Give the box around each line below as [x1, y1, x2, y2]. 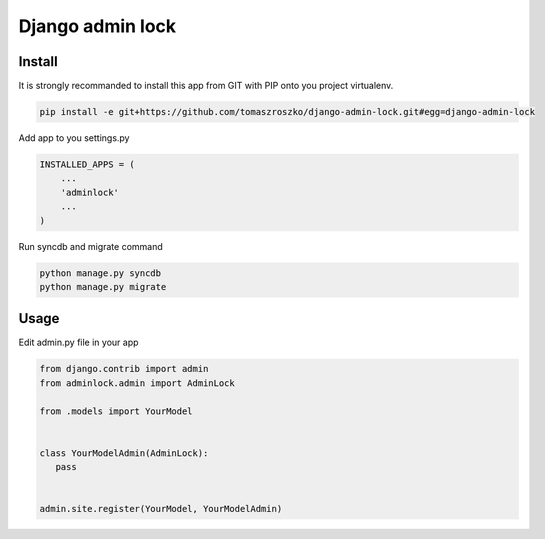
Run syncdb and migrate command [18, 240, 164, 252]
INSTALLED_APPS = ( [39, 159, 135, 170]
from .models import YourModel [39, 405, 194, 417]
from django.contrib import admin [39, 363, 209, 375]
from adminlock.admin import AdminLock [39, 377, 235, 389]
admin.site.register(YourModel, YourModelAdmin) [39, 503, 283, 515]
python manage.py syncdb [39, 267, 162, 279]
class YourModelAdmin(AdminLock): [39, 447, 209, 459]
